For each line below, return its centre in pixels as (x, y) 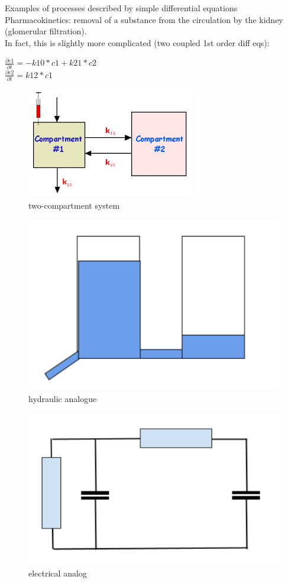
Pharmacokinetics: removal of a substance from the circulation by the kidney (144, 19)
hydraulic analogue (63, 399)
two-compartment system (74, 205)
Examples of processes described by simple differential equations (121, 8)
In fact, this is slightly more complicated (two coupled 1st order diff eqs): (137, 42)
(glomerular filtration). (46, 31)
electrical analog (58, 573)
